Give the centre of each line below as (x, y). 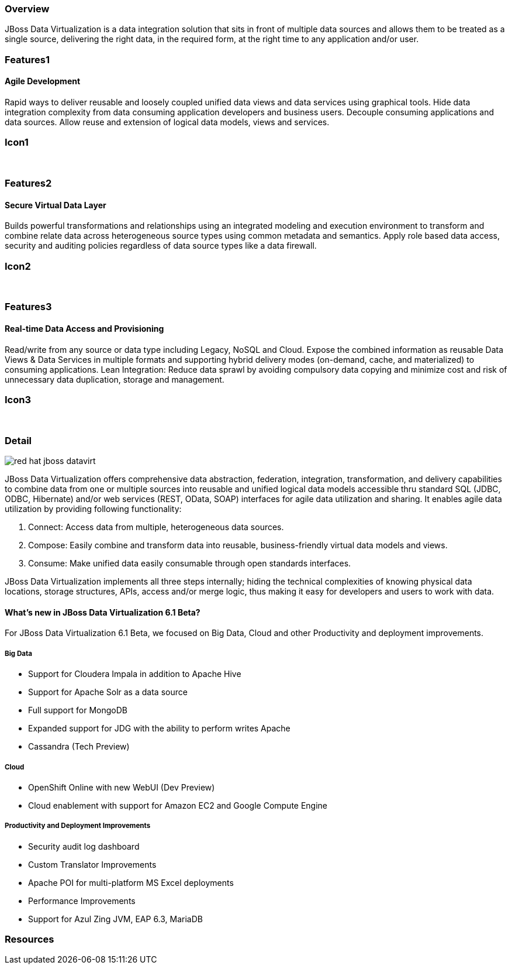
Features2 (28, 183)
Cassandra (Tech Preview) (79, 747)
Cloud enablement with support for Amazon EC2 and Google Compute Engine (178, 805)
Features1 (27, 59)
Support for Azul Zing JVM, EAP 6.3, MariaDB (115, 919)
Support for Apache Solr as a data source (108, 692)
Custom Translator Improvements (92, 864)
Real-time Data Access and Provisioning (84, 329)
